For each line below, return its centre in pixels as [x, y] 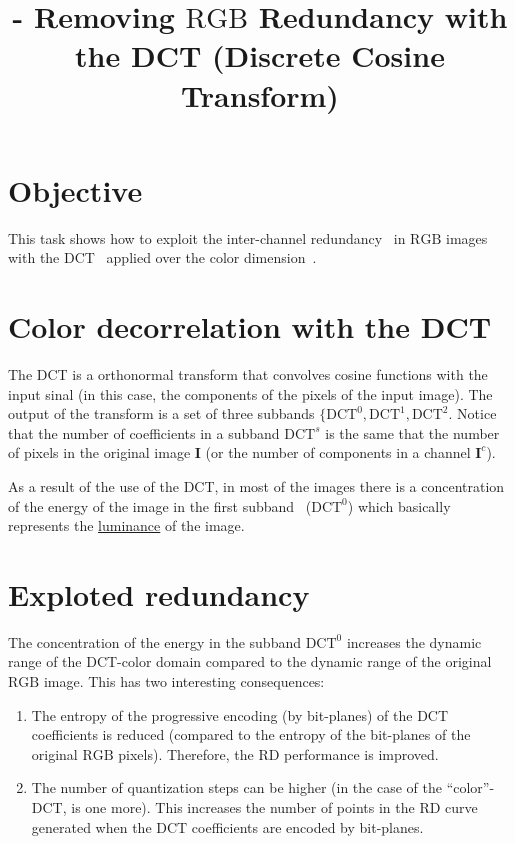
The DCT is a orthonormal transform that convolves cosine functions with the [248, 374]
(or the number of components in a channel [338, 452]
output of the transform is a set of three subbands [161, 413]
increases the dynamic [414, 641]
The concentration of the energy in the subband [155, 641]
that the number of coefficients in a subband [144, 432]
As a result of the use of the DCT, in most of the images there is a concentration [256, 485]
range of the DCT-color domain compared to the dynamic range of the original [250, 661]
